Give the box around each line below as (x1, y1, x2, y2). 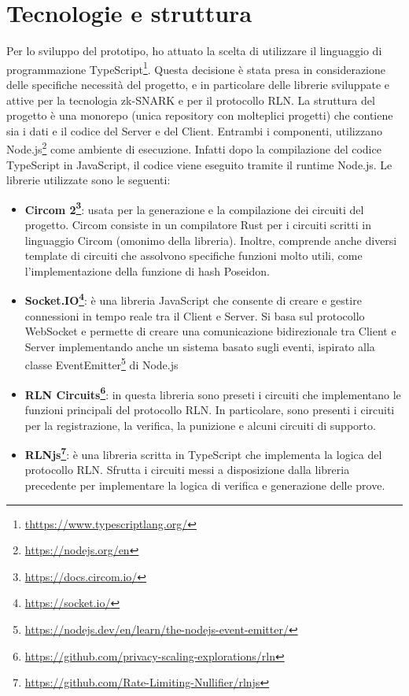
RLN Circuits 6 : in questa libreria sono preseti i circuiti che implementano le (24, 383, 401, 402)
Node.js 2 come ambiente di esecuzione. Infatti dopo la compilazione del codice (6, 139, 381, 157)
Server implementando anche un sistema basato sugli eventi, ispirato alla (24, 338, 375, 354)
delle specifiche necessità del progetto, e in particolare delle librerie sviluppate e (6, 76, 389, 92)
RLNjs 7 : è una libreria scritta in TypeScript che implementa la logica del (24, 444, 382, 462)
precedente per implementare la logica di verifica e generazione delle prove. (24, 476, 385, 493)
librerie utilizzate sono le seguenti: (6, 172, 171, 188)
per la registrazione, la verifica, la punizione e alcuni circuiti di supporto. (24, 416, 376, 433)
